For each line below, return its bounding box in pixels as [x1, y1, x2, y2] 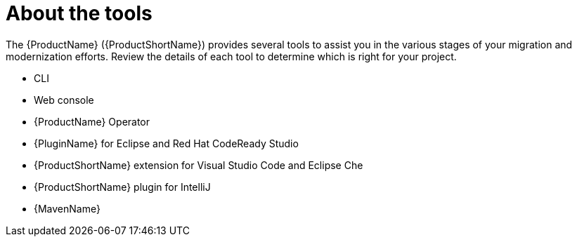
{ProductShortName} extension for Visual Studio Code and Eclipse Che [34, 159, 363, 171]
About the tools [6, 1, 153, 25]
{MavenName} [34, 202, 101, 215]
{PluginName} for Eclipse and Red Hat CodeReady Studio [34, 137, 299, 149]
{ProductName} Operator [34, 115, 150, 128]
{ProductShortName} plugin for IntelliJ [34, 180, 211, 193]
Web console [34, 93, 94, 106]
